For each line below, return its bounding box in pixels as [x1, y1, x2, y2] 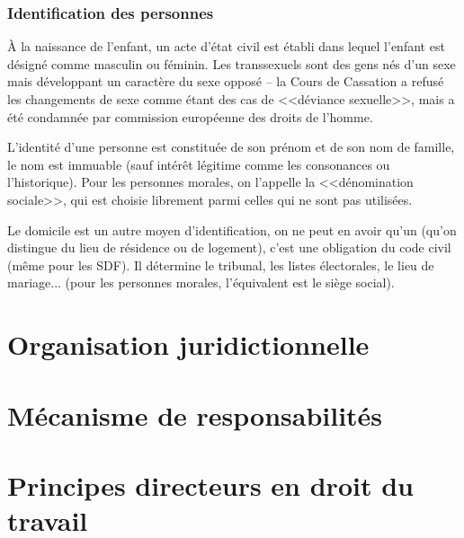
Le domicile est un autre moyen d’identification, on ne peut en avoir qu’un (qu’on [7, 220, 457, 239]
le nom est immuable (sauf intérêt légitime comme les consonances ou [7, 154, 390, 173]
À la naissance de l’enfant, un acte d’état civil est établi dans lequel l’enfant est [7, 37, 445, 56]
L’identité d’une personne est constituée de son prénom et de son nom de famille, [7, 137, 455, 156]
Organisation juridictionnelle [7, 326, 370, 363]
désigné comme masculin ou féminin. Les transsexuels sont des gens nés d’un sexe [7, 54, 456, 73]
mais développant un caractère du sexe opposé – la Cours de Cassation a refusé [7, 72, 444, 91]
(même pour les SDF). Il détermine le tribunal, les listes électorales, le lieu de [7, 255, 434, 274]
